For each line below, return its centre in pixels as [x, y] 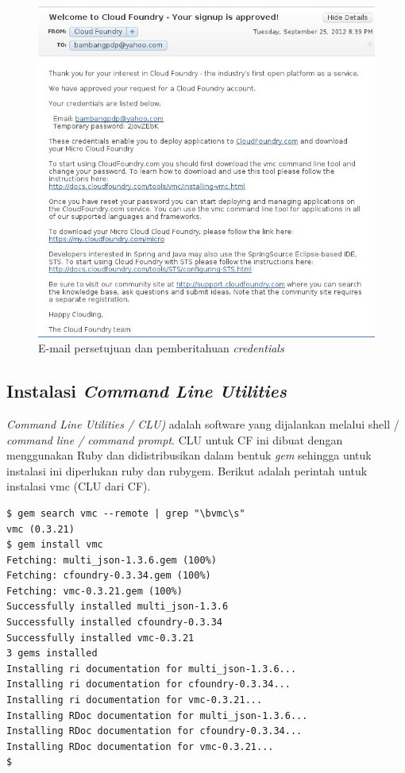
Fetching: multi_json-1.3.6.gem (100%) [112, 560]
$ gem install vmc [55, 545]
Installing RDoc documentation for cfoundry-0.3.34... [154, 731]
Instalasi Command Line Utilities [147, 391]
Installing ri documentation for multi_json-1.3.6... [152, 669]
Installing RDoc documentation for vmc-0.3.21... [140, 746]
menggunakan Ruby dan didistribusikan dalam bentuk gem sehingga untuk [189, 455]
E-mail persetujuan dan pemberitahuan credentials [161, 348]
